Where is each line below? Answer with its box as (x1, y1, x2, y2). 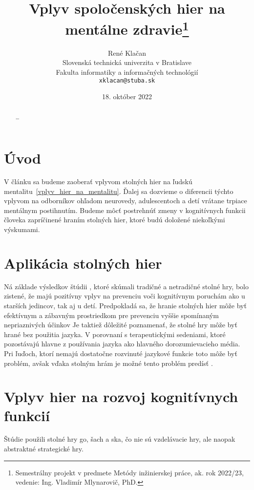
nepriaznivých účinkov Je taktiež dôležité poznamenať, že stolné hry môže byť (4, 320, 237, 330)
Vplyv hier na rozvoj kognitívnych (4, 386, 238, 406)
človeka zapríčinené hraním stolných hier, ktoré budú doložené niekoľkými (4, 214, 225, 225)
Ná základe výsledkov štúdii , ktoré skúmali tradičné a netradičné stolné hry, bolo (4, 281, 249, 291)
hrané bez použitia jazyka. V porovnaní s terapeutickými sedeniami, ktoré (4, 329, 226, 339)
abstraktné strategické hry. (4, 444, 84, 453)
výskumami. (4, 224, 40, 234)
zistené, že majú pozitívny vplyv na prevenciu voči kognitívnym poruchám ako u (4, 291, 245, 301)
